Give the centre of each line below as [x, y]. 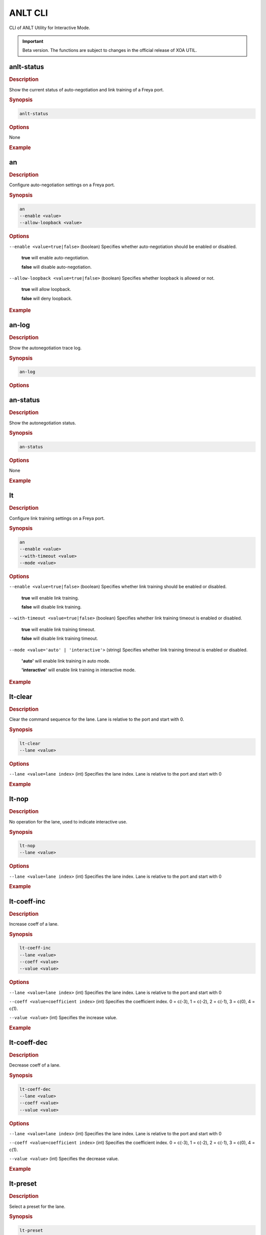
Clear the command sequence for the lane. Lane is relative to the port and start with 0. [97, 719]
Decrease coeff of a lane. [35, 1065]
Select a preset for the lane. [37, 1206]
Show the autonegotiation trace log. [45, 348]
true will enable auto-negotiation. [55, 258]
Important [33, 41]
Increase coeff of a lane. [34, 924]
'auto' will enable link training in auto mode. [66, 661]
